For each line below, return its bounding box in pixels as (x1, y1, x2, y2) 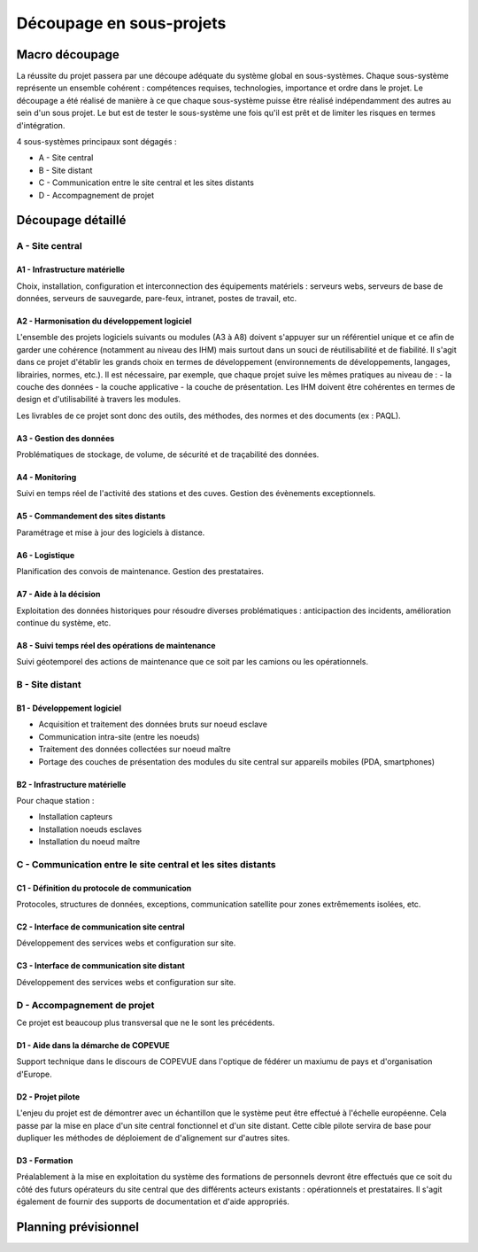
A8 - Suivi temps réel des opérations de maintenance (16, 641, 216, 651)
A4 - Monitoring (16, 472, 77, 483)
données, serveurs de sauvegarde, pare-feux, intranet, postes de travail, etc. (16, 292, 297, 303)
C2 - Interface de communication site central (16, 922, 185, 932)
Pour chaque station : (16, 795, 95, 805)
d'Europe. (16, 1069, 52, 1079)
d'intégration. (16, 120, 66, 130)
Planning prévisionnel (16, 1219, 140, 1234)
